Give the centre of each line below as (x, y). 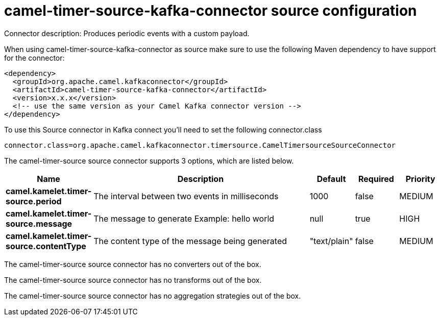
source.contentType (46, 246)
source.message (39, 223)
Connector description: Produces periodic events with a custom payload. (127, 33)
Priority (420, 179)
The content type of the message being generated (190, 241)
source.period (34, 201)
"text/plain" (331, 241)
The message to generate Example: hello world (184, 218)
